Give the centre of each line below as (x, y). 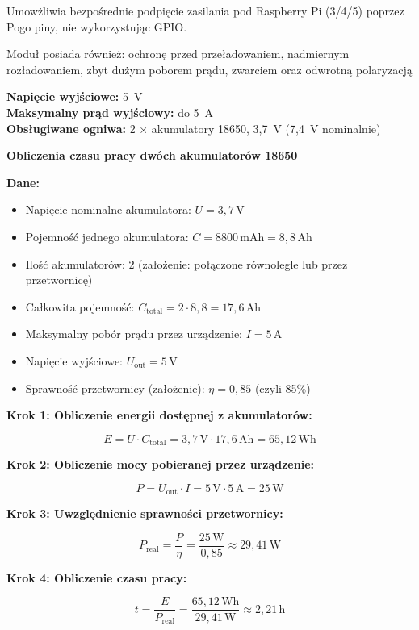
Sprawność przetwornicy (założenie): (115, 388)
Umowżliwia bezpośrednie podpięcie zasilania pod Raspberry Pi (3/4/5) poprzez (205, 10)
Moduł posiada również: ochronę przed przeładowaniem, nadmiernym (178, 54)
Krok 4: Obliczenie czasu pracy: (97, 577)
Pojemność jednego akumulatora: (107, 236)
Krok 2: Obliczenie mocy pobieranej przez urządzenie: (160, 464)
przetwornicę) (59, 280)
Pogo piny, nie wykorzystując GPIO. (97, 26)
